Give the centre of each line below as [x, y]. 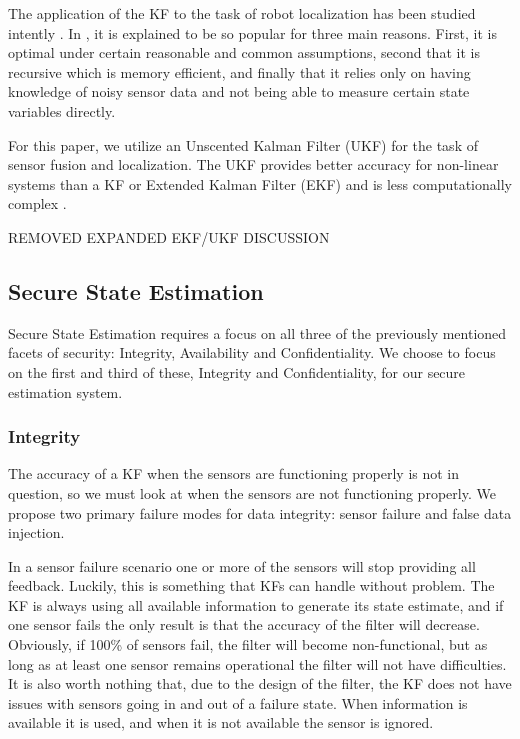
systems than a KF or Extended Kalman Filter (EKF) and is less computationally [260, 183]
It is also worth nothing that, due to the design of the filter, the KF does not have [260, 683]
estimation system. [65, 391]
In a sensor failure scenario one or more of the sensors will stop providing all [242, 565]
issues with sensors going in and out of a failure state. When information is [238, 702]
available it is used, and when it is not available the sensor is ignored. [221, 722]
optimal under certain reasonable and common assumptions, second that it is [244, 52]
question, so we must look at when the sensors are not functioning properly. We [252, 492]
